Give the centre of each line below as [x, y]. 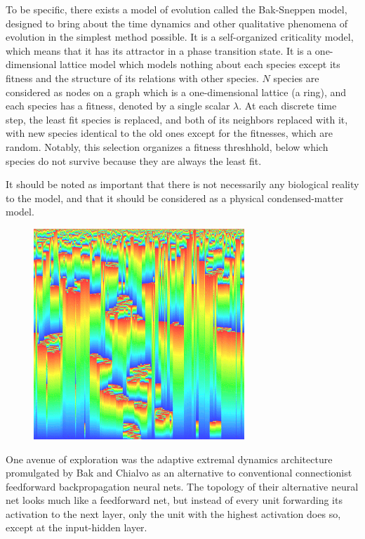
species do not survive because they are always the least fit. [134, 160]
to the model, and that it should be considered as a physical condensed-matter [175, 198]
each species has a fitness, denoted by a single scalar [118, 106]
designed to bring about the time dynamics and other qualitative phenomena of [177, 23]
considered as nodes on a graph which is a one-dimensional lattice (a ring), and [176, 92]
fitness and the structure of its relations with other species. [132, 78]
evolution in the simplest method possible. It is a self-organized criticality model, [180, 37]
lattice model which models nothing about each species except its [200, 64]
